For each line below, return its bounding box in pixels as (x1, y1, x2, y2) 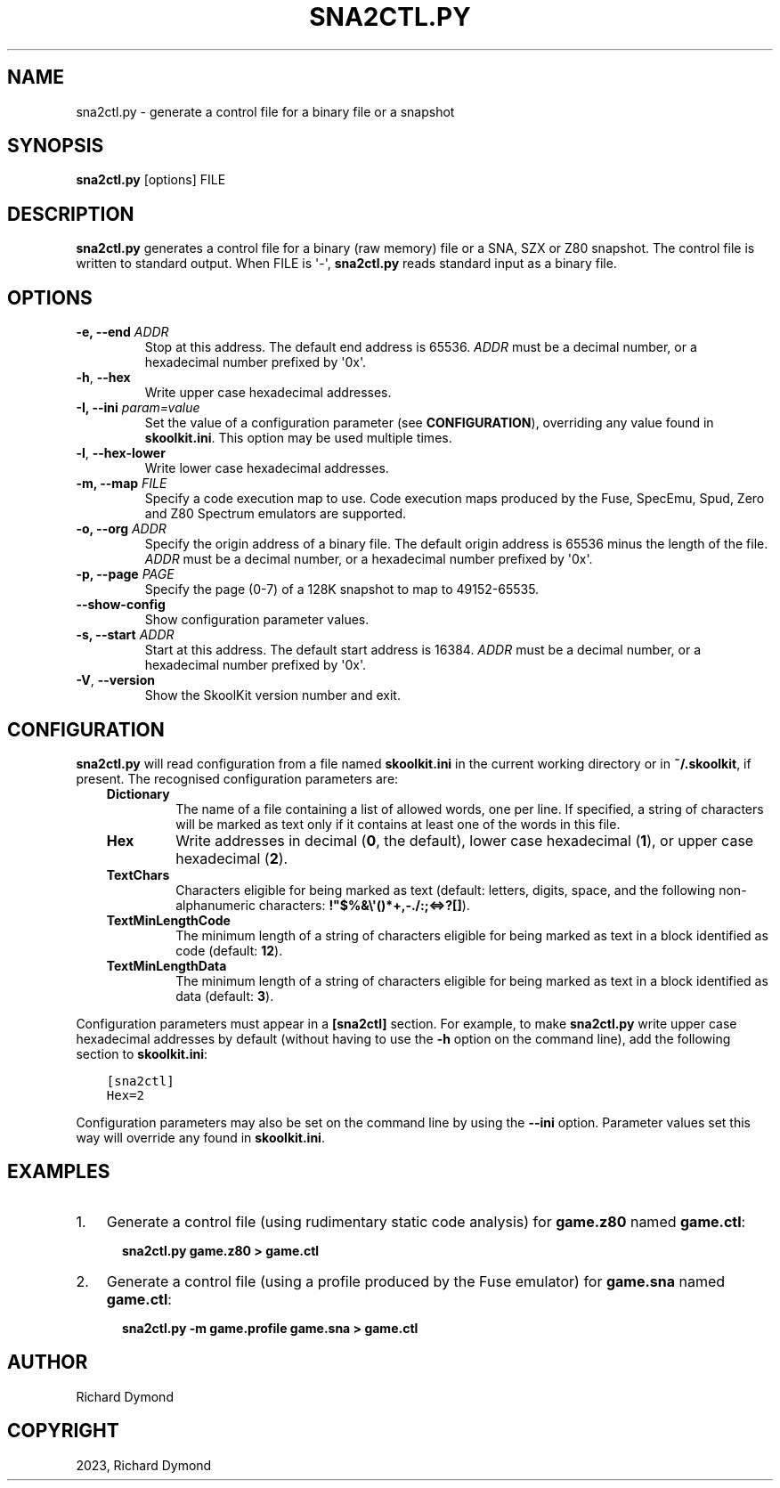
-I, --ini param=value (76, 400, 200, 416)
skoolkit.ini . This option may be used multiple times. (144, 430, 452, 446)
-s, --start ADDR (76, 627, 175, 643)
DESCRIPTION (7, 202, 134, 225)
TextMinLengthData (106, 957, 227, 973)
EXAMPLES (7, 1160, 110, 1183)
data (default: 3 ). (175, 988, 274, 1004)
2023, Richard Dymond (76, 1457, 212, 1473)
